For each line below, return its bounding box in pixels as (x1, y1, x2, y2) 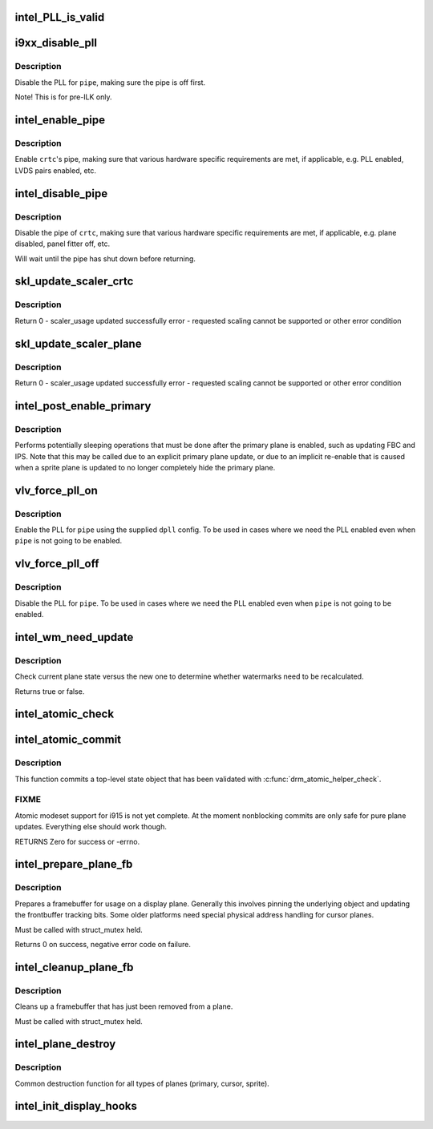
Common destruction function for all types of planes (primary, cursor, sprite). (14, 1079, 270, 1088)
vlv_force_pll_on (14, 483, 98, 497)
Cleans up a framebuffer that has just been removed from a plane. (14, 1002, 233, 1011)
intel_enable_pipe (14, 113, 106, 127)
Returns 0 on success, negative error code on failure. (14, 939, 192, 949)
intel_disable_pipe (14, 187, 108, 200)
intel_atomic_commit (14, 733, 122, 747)
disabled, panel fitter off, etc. (14, 239, 111, 248)
